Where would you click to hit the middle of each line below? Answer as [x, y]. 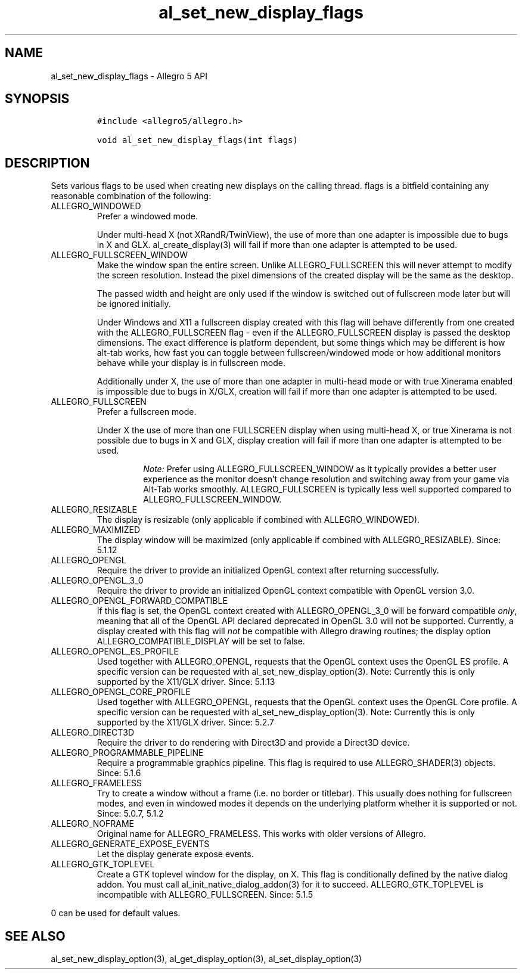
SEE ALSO [35, 936]
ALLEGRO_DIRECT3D [93, 733]
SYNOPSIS [37, 99]
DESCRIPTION [47, 163]
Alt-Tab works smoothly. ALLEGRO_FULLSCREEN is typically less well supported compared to [327, 489]
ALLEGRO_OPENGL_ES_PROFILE [115, 652]
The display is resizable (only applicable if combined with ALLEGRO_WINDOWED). [258, 520]
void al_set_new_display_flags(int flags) [197, 140]
